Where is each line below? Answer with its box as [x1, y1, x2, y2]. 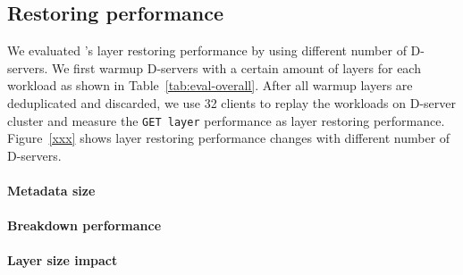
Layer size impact [7, 251, 118, 270]
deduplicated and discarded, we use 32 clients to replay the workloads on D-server [7, 93, 457, 112]
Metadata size [7, 181, 96, 200]
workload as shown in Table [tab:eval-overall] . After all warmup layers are [7, 76, 413, 95]
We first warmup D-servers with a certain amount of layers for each [51, 58, 421, 77]
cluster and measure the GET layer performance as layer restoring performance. [7, 111, 445, 129]
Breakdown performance [7, 216, 162, 235]
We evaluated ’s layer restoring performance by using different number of [7, 41, 407, 60]
